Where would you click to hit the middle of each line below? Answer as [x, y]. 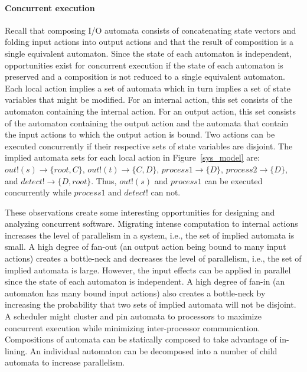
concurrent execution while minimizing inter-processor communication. [133, 327]
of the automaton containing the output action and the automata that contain [147, 123]
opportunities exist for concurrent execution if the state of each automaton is [144, 65]
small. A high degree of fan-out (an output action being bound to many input [146, 247]
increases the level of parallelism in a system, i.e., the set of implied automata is [150, 235]
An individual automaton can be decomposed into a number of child [153, 350]
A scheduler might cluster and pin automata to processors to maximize [133, 316]
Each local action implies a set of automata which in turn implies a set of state [148, 88]
